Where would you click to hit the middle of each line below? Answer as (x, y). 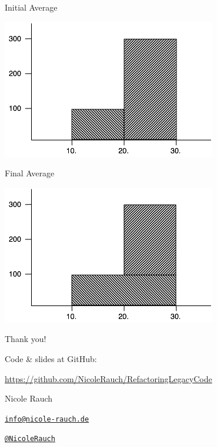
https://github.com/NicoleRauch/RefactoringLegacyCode (108, 378)
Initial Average (31, 7)
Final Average (30, 173)
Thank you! (26, 339)
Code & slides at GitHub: (51, 358)
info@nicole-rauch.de (47, 419)
